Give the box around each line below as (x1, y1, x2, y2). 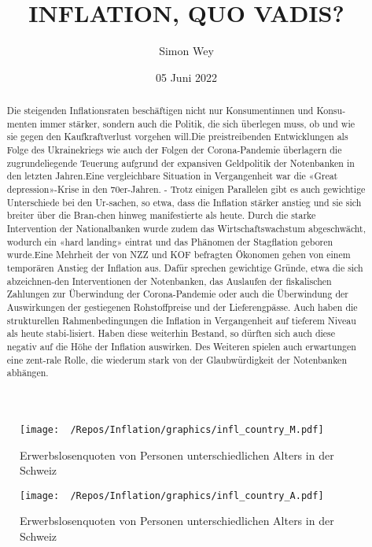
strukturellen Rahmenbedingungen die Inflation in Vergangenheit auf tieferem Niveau (6, 313, 356, 327)
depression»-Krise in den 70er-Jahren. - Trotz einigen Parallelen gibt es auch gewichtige (6, 183, 366, 196)
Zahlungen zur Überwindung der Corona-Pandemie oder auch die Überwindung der (6, 287, 348, 301)
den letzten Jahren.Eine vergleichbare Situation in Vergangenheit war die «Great (6, 169, 338, 183)
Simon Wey (159, 43, 214, 59)
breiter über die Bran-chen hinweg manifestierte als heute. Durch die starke (6, 209, 316, 222)
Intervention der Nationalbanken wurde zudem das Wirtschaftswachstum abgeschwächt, (6, 222, 366, 235)
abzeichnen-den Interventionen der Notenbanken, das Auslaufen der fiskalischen (6, 274, 332, 287)
